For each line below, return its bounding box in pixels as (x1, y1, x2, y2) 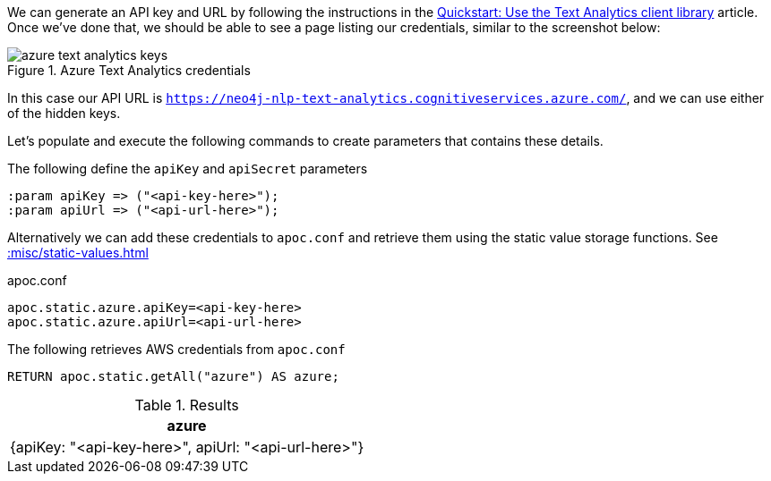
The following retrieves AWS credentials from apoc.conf (7, 342, 346, 357)
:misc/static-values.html (7, 245, 149, 260)
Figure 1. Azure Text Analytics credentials (7, 63, 251, 78)
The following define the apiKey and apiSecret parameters (7, 161, 368, 176)
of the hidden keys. (7, 105, 121, 121)
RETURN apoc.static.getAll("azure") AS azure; (7, 369, 339, 384)
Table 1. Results (134, 396, 239, 414)
